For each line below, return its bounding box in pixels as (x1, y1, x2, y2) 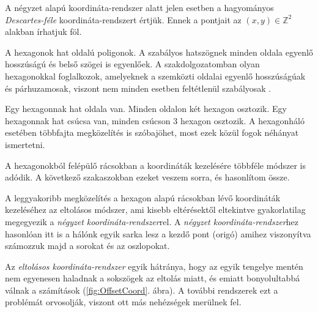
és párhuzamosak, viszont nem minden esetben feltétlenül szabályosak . (5, 81, 272, 94)
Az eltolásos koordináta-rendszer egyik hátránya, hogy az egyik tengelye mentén (5, 259, 303, 272)
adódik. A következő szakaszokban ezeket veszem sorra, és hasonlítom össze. (5, 171, 290, 184)
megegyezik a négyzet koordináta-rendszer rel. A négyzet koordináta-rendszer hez (5, 215, 298, 228)
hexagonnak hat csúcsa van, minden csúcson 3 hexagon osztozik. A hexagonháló (5, 114, 305, 127)
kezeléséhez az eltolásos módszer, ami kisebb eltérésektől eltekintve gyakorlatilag (5, 203, 306, 216)
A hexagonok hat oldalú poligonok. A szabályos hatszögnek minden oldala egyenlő (5, 45, 313, 58)
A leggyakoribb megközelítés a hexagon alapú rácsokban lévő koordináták (5, 191, 281, 204)
